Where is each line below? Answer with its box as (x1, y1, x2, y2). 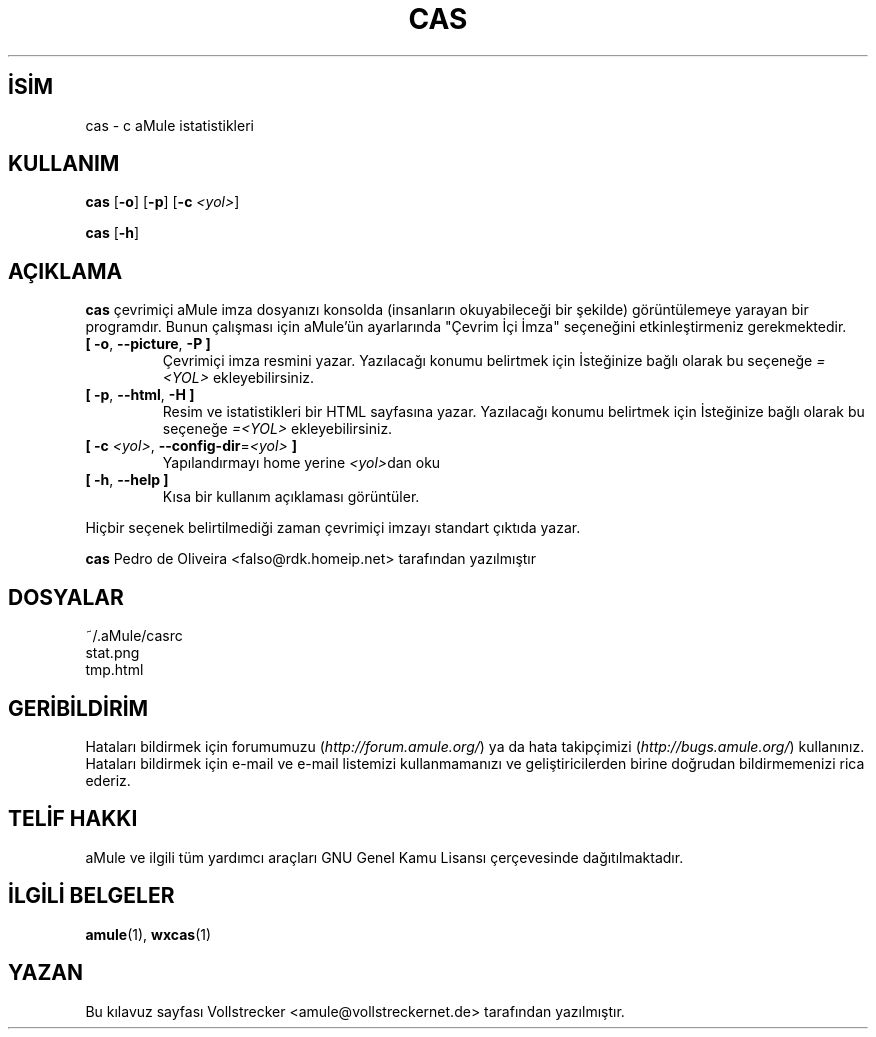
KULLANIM (8, 151, 120, 177)
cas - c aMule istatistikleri (85, 116, 254, 134)
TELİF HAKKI (8, 806, 138, 832)
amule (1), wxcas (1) (85, 925, 212, 943)
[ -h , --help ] (85, 471, 169, 489)
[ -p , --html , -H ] (85, 386, 195, 404)
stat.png (85, 644, 140, 662)
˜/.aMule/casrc (85, 627, 183, 645)
